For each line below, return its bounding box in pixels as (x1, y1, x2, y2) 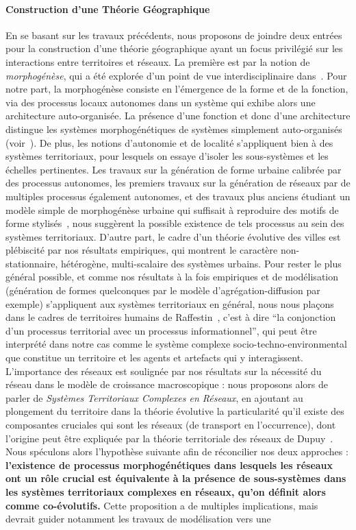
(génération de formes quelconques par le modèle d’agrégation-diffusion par (5, 283, 320, 298)
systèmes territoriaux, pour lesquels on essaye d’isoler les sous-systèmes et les (5, 149, 329, 163)
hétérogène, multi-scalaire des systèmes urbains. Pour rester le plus (61, 256, 342, 270)
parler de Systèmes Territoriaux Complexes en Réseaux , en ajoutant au (5, 390, 303, 405)
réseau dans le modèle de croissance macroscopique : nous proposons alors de (5, 377, 329, 392)
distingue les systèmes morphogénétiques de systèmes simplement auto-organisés (5, 121, 342, 136)
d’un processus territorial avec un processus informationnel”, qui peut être (5, 323, 317, 337)
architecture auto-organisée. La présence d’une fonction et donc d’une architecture (5, 108, 351, 123)
